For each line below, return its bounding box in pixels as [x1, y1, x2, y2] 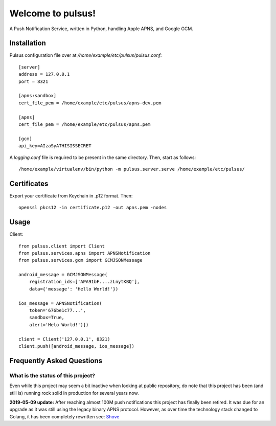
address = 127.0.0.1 [18, 72, 70, 77]
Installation [9, 39, 46, 48]
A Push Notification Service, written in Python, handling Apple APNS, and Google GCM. [9, 26, 194, 32]
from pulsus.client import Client [18, 243, 105, 249]
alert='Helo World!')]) [29, 322, 89, 327]
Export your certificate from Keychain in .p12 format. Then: [9, 192, 133, 199]
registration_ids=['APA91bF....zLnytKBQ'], [29, 279, 140, 285]
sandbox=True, [29, 315, 65, 321]
